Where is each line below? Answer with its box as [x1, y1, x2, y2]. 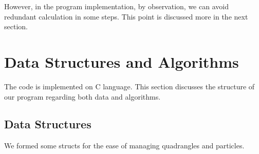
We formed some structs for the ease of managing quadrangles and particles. [4, 140, 245, 151]
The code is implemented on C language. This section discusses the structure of [4, 81, 255, 91]
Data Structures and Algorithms [4, 51, 239, 72]
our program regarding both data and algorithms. [4, 91, 161, 102]
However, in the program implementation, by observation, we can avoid [4, 1, 229, 11]
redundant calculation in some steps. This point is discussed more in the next [4, 11, 248, 22]
